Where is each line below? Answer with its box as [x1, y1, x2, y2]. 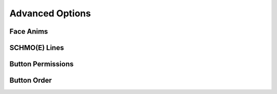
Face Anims [9, 27, 48, 36]
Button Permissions [9, 60, 74, 68]
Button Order [9, 76, 52, 85]
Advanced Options [9, 8, 91, 19]
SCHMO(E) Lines [9, 43, 64, 52]
